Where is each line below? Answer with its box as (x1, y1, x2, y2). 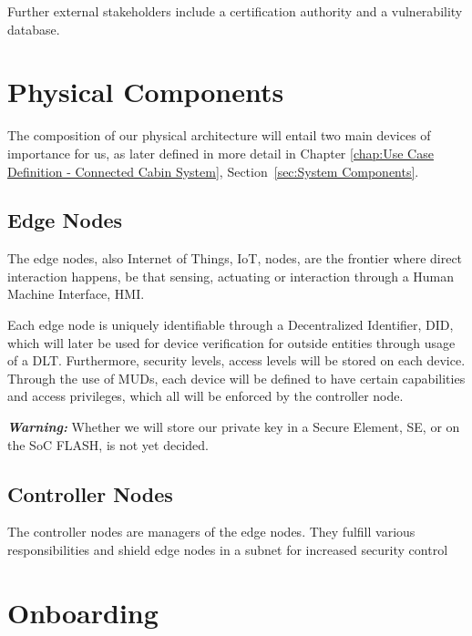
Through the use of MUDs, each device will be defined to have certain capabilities (7, 368, 466, 387)
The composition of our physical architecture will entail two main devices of (7, 126, 431, 145)
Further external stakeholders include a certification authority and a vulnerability (7, 2, 463, 20)
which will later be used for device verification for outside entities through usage (7, 333, 456, 352)
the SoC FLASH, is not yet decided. (7, 435, 209, 454)
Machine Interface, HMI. (7, 284, 145, 303)
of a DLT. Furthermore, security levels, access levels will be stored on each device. (7, 351, 466, 370)
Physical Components (7, 73, 284, 110)
